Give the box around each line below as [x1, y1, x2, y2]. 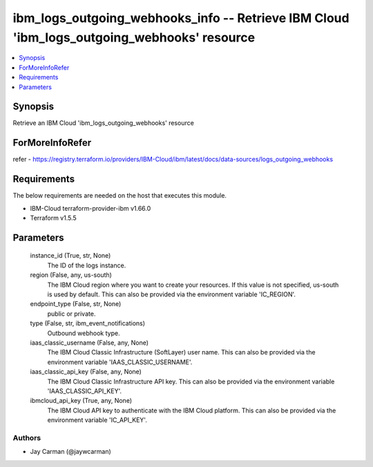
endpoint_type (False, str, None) [30, 300, 122, 308]
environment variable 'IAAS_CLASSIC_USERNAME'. [47, 358, 193, 366]
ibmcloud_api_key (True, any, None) [30, 397, 133, 405]
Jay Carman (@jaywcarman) [30, 448, 112, 456]
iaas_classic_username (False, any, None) [30, 339, 149, 347]
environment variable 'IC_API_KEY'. [47, 416, 148, 424]
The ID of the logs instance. [47, 261, 126, 269]
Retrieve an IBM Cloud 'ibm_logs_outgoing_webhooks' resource [12, 119, 195, 127]
